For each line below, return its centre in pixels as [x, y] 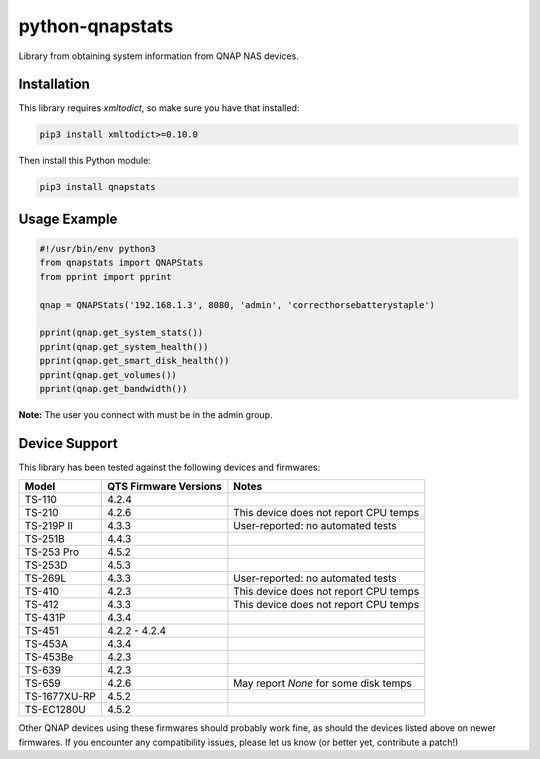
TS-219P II [49, 526]
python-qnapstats [96, 26]
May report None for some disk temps [322, 683]
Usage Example [68, 218]
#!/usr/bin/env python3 [98, 248]
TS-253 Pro [52, 552]
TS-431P [45, 618]
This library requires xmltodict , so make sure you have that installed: [159, 108]
